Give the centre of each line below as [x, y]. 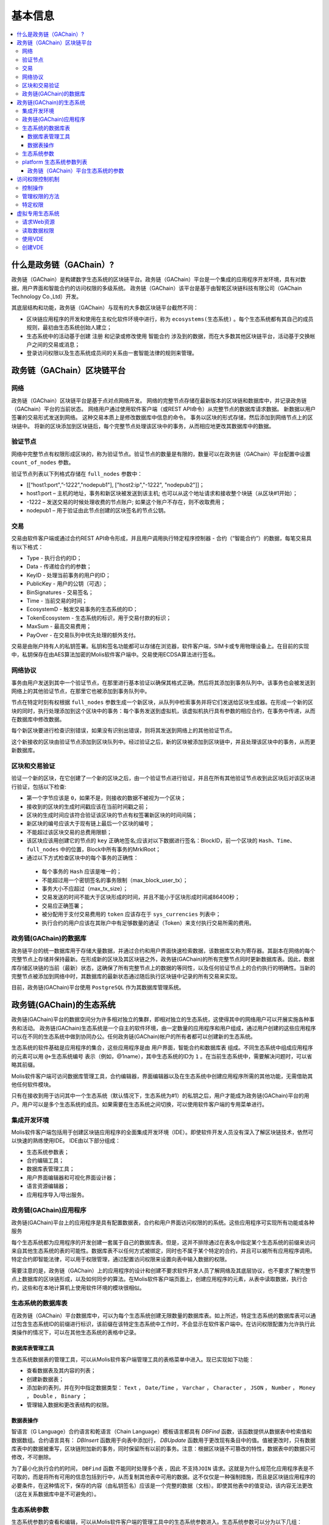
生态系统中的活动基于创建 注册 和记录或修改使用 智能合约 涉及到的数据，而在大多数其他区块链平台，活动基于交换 [168, 336]
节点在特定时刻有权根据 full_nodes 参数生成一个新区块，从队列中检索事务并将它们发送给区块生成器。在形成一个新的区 [162, 702]
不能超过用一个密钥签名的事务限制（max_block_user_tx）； [115, 880]
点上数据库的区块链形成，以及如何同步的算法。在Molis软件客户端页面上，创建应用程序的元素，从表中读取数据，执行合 [159, 1279]
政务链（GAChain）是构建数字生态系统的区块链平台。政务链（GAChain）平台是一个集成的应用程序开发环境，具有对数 [158, 279]
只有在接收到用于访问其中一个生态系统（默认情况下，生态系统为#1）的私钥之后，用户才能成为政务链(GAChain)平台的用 [161, 1096]
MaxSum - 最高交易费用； [59, 626]
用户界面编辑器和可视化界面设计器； [72, 1177]
